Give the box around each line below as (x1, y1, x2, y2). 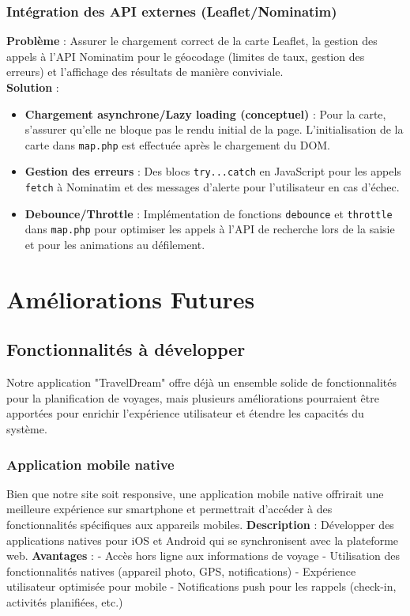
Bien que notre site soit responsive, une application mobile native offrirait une (6, 485, 384, 501)
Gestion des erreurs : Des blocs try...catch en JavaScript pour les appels (24, 163, 401, 180)
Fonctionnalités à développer (6, 337, 246, 361)
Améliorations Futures (6, 282, 255, 315)
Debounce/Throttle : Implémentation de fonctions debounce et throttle (24, 205, 393, 221)
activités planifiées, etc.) (6, 593, 123, 610)
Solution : (6, 79, 59, 95)
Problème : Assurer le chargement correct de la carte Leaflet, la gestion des (6, 32, 378, 49)
